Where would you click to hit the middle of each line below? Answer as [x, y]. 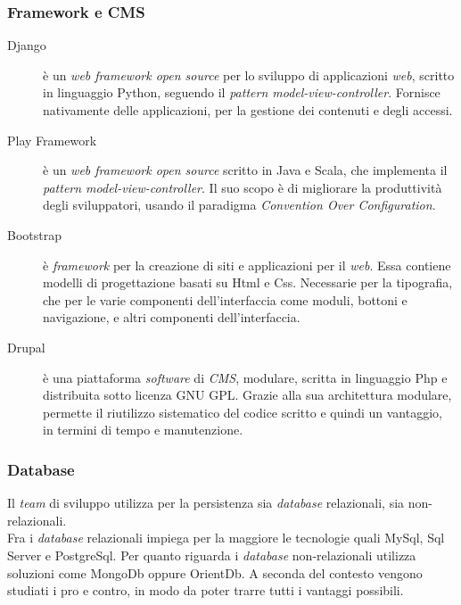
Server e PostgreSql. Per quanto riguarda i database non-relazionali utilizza [212, 555]
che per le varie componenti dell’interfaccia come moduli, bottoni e [225, 299]
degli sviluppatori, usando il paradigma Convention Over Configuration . [239, 205]
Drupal [26, 347]
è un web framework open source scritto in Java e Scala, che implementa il [245, 170]
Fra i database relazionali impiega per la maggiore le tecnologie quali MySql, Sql [226, 538]
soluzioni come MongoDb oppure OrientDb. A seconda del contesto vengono [215, 572]
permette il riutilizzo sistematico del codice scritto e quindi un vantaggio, [243, 412]
